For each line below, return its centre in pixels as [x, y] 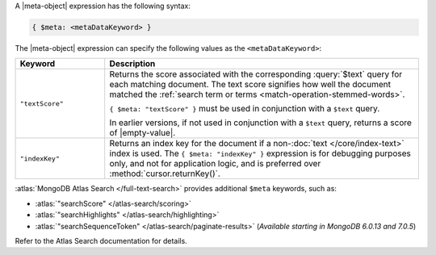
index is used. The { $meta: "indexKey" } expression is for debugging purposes [260, 153]
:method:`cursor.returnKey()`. [165, 173]
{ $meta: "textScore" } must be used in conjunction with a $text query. [245, 109]
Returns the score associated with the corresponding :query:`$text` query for [256, 74]
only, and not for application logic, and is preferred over [215, 164]
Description [132, 64]
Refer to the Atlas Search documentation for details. [101, 240]
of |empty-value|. [143, 133]
